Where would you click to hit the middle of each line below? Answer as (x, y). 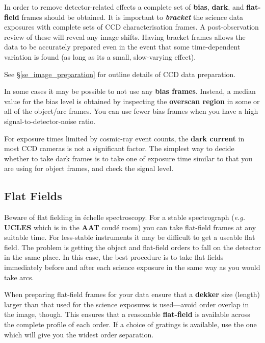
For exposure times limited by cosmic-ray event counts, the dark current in (124, 138)
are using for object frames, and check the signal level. (89, 168)
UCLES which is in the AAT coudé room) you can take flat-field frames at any (130, 227)
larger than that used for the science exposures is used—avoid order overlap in (127, 304)
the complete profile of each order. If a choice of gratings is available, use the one (130, 324)
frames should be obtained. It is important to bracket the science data (132, 17)
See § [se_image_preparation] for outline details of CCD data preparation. (120, 74)
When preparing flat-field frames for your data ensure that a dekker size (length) (132, 294)
